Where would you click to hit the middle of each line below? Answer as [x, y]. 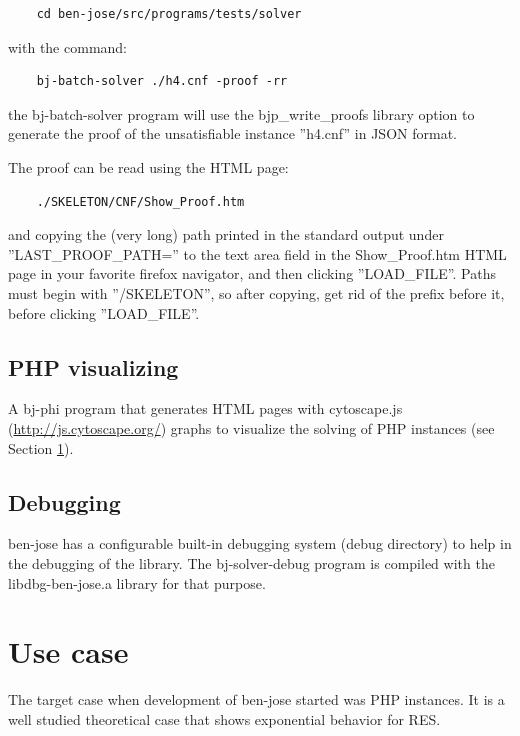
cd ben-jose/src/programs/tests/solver [169, 14]
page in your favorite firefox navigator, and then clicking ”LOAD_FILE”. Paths [252, 273]
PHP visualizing [93, 366]
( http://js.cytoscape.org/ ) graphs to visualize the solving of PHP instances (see [251, 427]
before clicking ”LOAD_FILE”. [104, 312]
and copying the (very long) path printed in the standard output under [226, 234]
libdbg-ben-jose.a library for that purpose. [137, 582]
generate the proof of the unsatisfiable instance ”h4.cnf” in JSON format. [232, 133]
